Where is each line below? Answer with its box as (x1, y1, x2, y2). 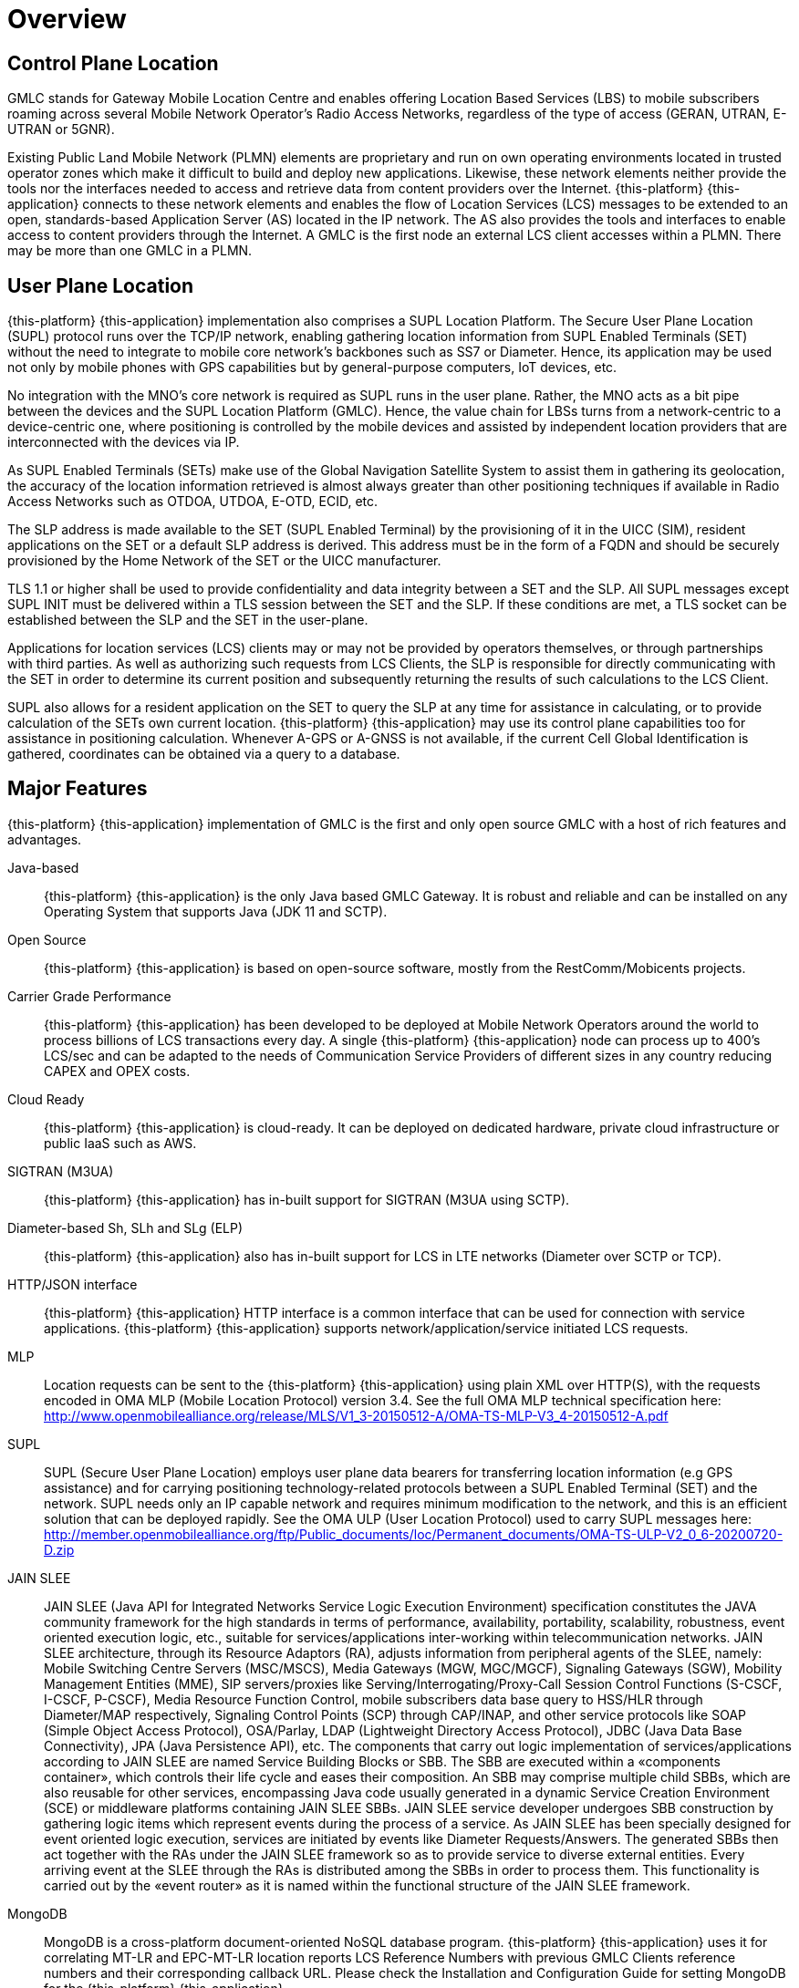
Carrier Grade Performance (7, 988, 171, 1004)
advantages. (7, 831, 82, 847)
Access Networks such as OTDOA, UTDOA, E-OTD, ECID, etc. (7, 493, 379, 510)
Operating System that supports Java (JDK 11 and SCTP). (44, 903, 388, 919)
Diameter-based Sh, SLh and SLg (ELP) (7, 1219, 244, 1236)
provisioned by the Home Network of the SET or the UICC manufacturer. (7, 553, 441, 569)
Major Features (7, 777, 148, 801)
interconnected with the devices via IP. (7, 434, 240, 450)
